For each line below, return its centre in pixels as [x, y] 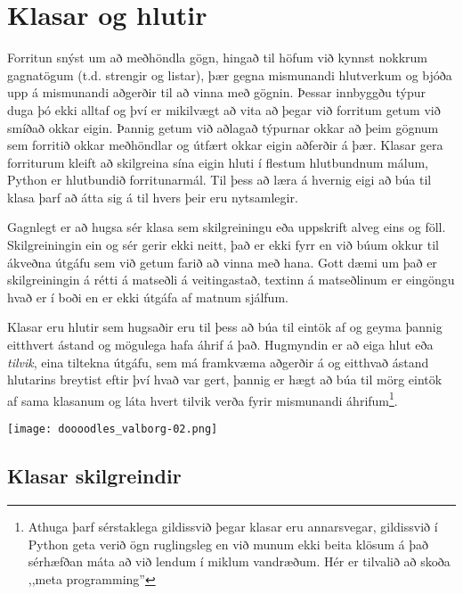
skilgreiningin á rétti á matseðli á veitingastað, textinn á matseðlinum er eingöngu [231, 280]
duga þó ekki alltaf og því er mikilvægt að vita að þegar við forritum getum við [224, 109]
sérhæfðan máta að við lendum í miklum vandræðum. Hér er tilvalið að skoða [239, 561]
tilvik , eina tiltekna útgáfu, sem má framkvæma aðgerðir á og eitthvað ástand [218, 362]
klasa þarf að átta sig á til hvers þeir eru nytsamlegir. [153, 197]
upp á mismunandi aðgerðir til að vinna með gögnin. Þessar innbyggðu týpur [217, 92]
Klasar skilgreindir [94, 476]
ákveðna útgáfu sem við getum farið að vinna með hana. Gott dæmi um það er [222, 262]
